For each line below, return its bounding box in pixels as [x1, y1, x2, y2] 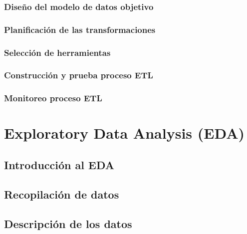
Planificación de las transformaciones [4, 23, 156, 35]
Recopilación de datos [4, 186, 119, 202]
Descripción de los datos [4, 216, 132, 231]
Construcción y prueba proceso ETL [4, 69, 153, 81]
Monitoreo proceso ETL [4, 92, 102, 104]
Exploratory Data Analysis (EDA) [4, 123, 245, 143]
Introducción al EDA [4, 157, 114, 172]
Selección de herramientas [4, 46, 111, 58]
